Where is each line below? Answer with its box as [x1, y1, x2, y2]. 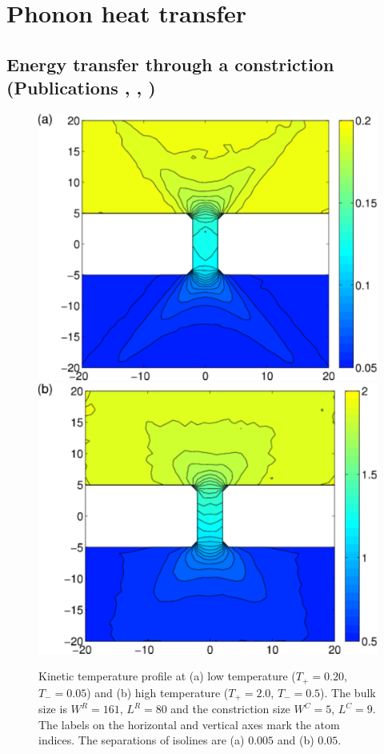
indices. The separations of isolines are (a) [38, 732, 245, 748]
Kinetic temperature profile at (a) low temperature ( [38, 668, 296, 684]
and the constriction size [170, 700, 290, 717]
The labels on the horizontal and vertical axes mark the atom [38, 716, 340, 732]
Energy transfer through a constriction [6, 51, 334, 76]
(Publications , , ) [6, 75, 156, 100]
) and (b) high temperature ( [86, 684, 229, 700]
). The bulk [320, 684, 376, 700]
